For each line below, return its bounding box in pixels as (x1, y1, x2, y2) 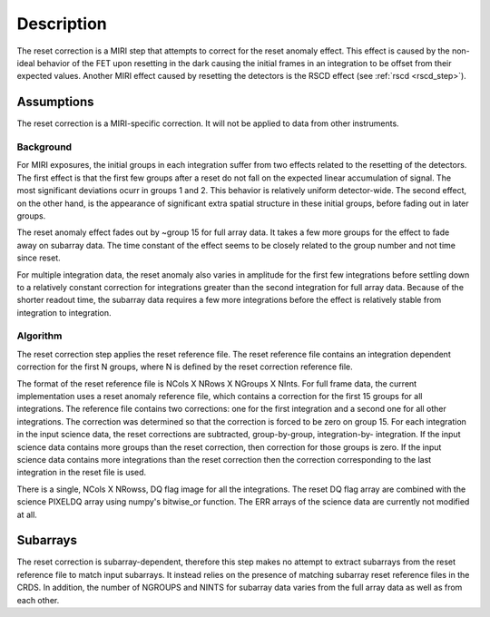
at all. (16, 509, 38, 520)
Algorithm (16, 329, 63, 342)
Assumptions (16, 94, 94, 110)
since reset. (16, 252, 61, 263)
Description (16, 14, 108, 34)
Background (16, 141, 73, 153)
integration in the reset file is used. (16, 467, 147, 478)
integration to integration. (16, 307, 112, 318)
